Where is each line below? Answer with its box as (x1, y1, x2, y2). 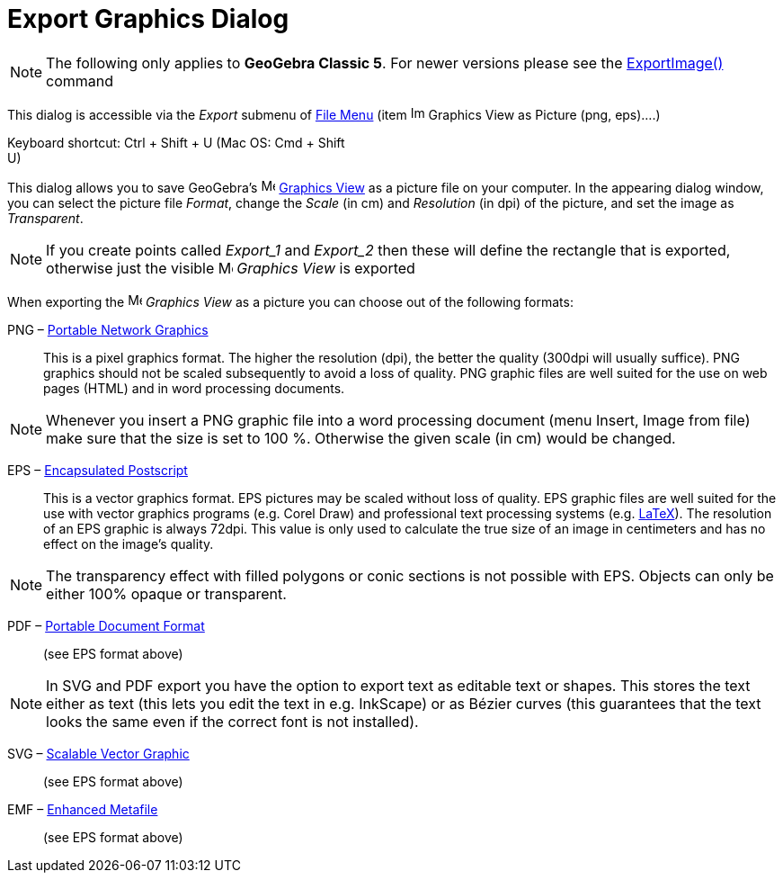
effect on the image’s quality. (43, 535, 214, 552)
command (46, 71, 114, 90)
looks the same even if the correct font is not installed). (46, 712, 419, 731)
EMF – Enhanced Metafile (7, 801, 158, 817)
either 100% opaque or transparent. (46, 584, 287, 603)
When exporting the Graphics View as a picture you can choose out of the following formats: (7, 293, 574, 310)
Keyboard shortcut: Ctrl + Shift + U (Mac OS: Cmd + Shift (7, 134, 345, 150)
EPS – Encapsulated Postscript (7, 462, 188, 478)
